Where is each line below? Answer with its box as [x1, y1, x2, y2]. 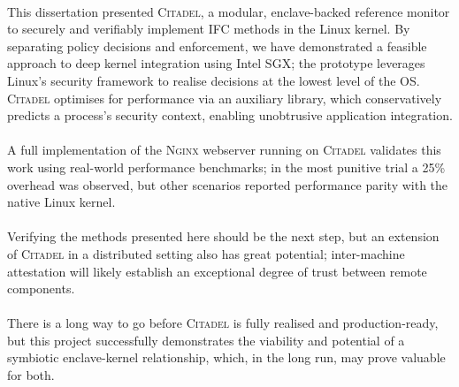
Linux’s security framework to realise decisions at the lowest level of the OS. [7, 71, 420, 89]
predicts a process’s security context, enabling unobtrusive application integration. [7, 106, 453, 125]
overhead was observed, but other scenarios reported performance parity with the [7, 175, 448, 193]
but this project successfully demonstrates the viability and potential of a [7, 330, 405, 349]
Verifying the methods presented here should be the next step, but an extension [7, 227, 440, 246]
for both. [7, 366, 55, 384]
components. [7, 279, 75, 298]
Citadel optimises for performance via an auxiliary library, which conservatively [7, 88, 442, 107]
